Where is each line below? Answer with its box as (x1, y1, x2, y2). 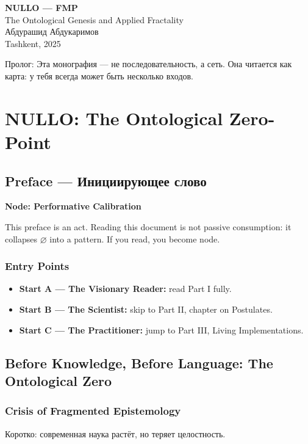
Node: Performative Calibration (5, 200, 141, 213)
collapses (5, 232, 38, 245)
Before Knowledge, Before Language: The (5, 353, 273, 372)
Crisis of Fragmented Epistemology (5, 403, 181, 418)
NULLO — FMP (5, 1, 78, 13)
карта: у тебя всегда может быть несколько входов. (5, 69, 194, 82)
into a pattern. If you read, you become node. (49, 232, 220, 245)
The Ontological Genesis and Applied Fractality (5, 13, 184, 26)
